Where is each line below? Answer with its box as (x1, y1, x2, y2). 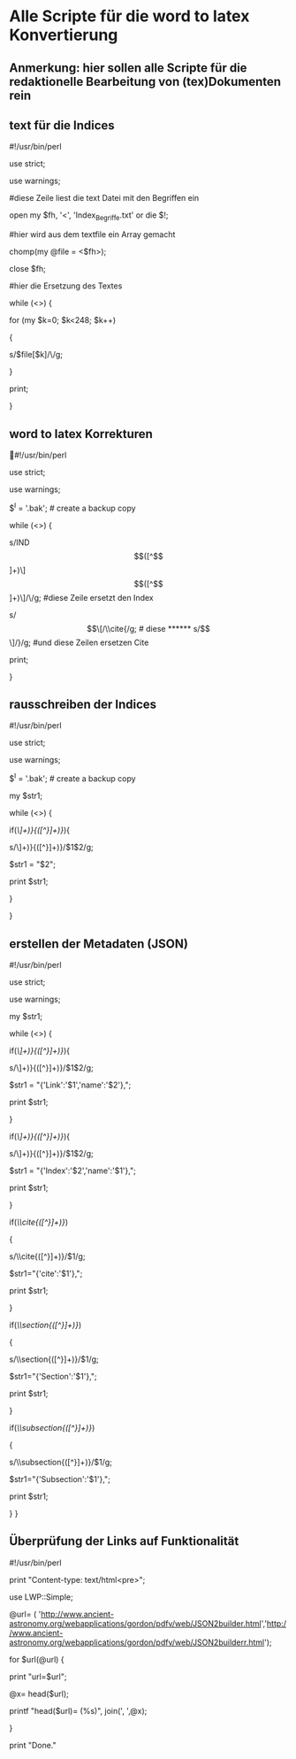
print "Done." (9, 1740, 57, 1750)
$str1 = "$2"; (9, 859, 56, 870)
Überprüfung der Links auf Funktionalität (9, 1533, 239, 1549)
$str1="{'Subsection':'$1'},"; (9, 1473, 110, 1484)
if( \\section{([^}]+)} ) (9, 1319, 82, 1330)
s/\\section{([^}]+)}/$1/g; (9, 1354, 99, 1364)
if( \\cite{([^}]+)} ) (9, 1217, 69, 1227)
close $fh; (9, 264, 46, 274)
